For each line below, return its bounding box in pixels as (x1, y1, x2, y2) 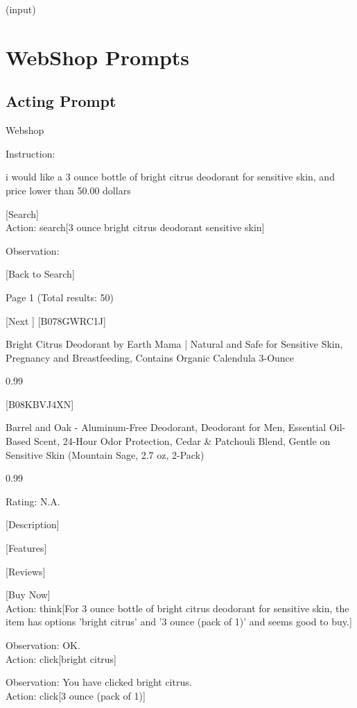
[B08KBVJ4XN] (6, 396, 74, 411)
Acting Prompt (6, 90, 116, 112)
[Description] (6, 517, 60, 532)
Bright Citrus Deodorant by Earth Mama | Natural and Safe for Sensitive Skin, (6, 337, 343, 351)
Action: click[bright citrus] (6, 651, 117, 666)
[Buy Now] (6, 587, 51, 602)
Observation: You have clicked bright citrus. (6, 675, 192, 689)
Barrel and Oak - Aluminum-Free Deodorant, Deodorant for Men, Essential (6, 420, 326, 435)
